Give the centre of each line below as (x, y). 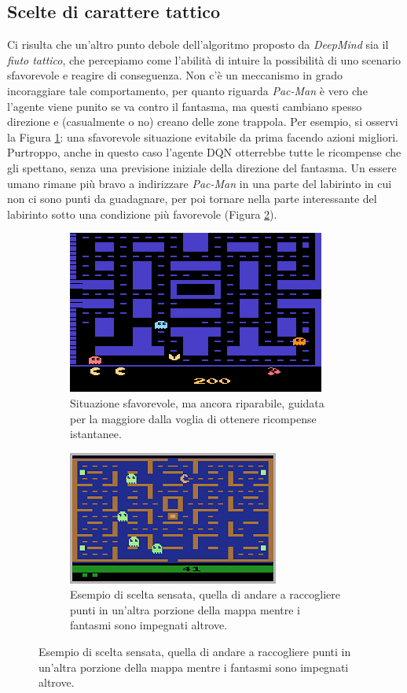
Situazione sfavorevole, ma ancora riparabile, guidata (197, 402)
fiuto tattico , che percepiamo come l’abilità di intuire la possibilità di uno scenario (204, 59)
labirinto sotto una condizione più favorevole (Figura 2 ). (142, 214)
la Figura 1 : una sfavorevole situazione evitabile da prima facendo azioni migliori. (203, 136)
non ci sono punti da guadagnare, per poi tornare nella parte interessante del (192, 199)
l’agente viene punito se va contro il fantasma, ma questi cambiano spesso (185, 106)
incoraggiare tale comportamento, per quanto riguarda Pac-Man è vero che (187, 90)
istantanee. (96, 434)
